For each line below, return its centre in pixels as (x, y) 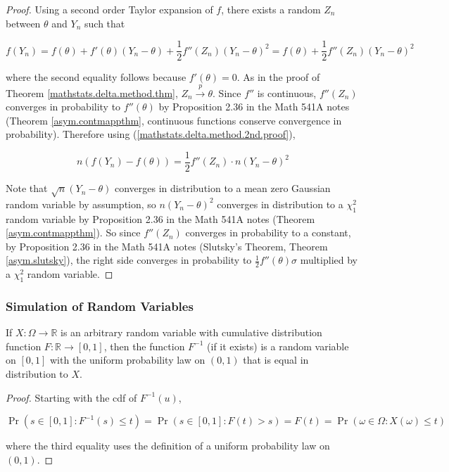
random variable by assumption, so (81, 204)
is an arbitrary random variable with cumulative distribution (191, 332)
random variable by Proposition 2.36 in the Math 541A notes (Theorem (160, 218)
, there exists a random (271, 9)
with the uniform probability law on (128, 360)
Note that (27, 188)
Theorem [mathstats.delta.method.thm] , (92, 93)
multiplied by (329, 260)
